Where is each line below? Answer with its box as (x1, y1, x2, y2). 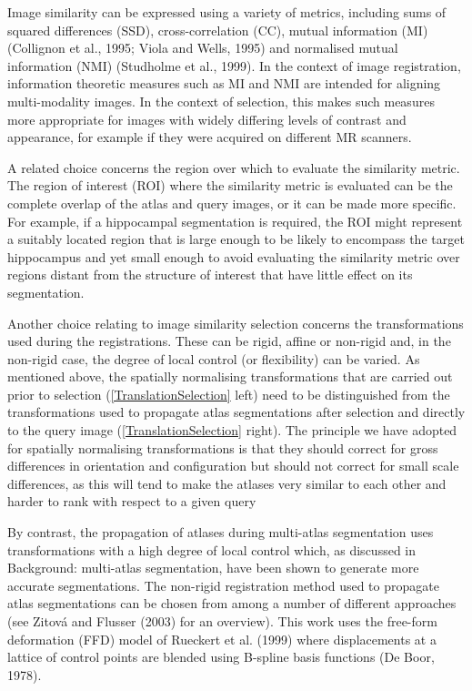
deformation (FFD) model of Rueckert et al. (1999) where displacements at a (7, 629, 437, 648)
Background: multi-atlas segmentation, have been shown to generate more (7, 558, 419, 577)
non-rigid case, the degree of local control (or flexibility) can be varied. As (7, 349, 420, 368)
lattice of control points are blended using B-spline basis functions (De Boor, (7, 647, 435, 666)
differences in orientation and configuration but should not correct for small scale (7, 456, 459, 475)
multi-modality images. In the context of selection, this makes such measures (7, 91, 435, 110)
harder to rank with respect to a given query (7, 492, 256, 511)
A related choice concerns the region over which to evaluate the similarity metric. (7, 158, 460, 177)
